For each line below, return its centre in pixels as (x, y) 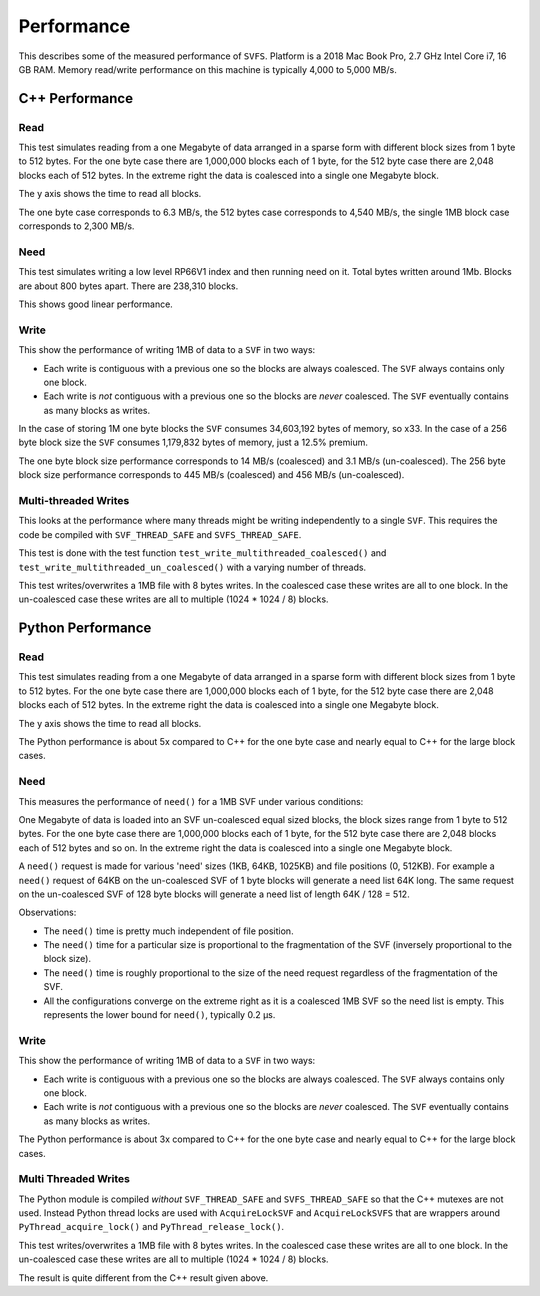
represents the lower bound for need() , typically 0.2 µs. (159, 1015)
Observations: (47, 912)
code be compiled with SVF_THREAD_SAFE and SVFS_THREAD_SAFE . (160, 534)
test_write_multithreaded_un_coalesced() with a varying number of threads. (192, 567)
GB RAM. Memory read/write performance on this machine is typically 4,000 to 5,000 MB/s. (207, 69)
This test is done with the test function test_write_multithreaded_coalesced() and (202, 553)
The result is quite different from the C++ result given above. (143, 1277)
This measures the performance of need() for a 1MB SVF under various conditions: (191, 801)
